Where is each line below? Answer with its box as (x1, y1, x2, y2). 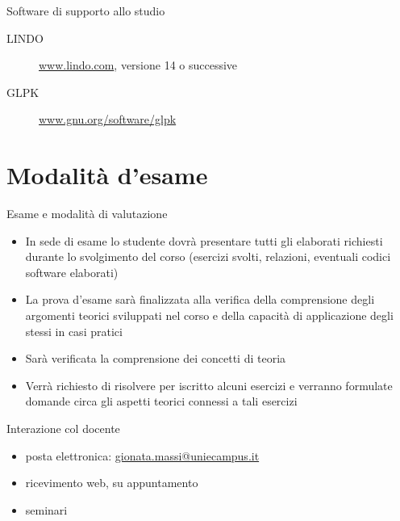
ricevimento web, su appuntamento (25, 474, 198, 491)
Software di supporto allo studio (6, 2, 165, 19)
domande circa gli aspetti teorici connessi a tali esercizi (25, 393, 298, 410)
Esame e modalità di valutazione (6, 205, 168, 222)
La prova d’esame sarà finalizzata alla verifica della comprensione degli (25, 291, 375, 308)
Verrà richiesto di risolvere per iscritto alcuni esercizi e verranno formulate (25, 376, 393, 393)
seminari (25, 501, 68, 518)
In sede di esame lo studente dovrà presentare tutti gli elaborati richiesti (25, 232, 383, 249)
